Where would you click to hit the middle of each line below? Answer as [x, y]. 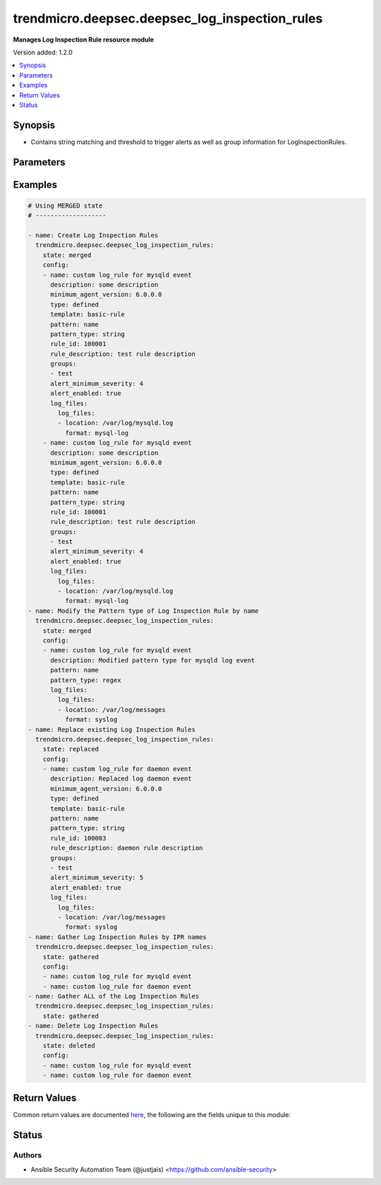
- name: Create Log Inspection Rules [93, 235]
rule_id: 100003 [78, 838]
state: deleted [69, 1046]
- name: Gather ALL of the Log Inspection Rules [114, 996]
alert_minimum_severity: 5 [97, 878]
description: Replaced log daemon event [121, 779]
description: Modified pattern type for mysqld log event [153, 660]
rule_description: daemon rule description [127, 848]
